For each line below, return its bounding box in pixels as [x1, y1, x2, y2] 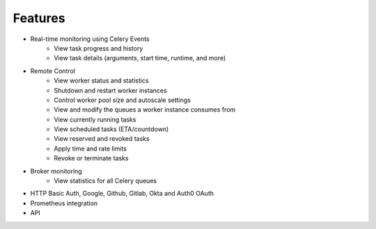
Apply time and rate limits [54, 144, 127, 153]
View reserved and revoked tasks [54, 135, 150, 143]
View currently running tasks [54, 115, 136, 124]
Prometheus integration [30, 198, 98, 207]
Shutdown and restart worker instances [54, 86, 167, 94]
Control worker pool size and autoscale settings [54, 96, 191, 104]
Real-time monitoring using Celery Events [30, 35, 150, 43]
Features [13, 10, 65, 26]
